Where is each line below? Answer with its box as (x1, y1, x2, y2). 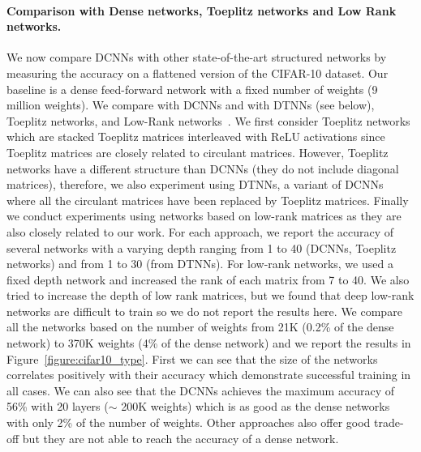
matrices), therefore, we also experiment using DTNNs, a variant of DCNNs (6, 176, 384, 193)
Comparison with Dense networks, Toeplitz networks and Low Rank (6, 2, 397, 19)
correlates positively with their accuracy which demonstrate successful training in (6, 366, 411, 383)
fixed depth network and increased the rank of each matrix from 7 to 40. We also (6, 271, 410, 288)
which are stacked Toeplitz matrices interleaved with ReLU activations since (6, 128, 385, 145)
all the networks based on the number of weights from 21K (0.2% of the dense (6, 318, 394, 335)
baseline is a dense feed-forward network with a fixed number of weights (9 (6, 80, 378, 97)
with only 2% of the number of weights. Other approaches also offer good (6, 414, 371, 431)
